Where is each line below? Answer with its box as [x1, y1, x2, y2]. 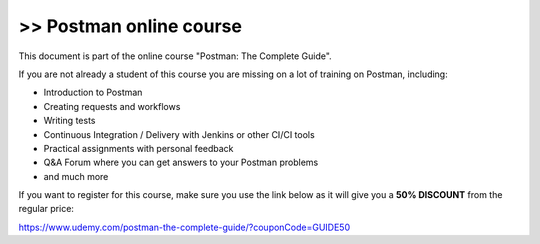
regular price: [18, 203, 75, 215]
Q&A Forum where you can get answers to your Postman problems [43, 156, 319, 169]
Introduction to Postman [43, 86, 143, 99]
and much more [43, 170, 109, 182]
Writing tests [43, 115, 96, 127]
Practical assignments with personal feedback [43, 142, 234, 154]
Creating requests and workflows [43, 100, 181, 112]
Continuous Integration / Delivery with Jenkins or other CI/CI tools [43, 128, 315, 140]
